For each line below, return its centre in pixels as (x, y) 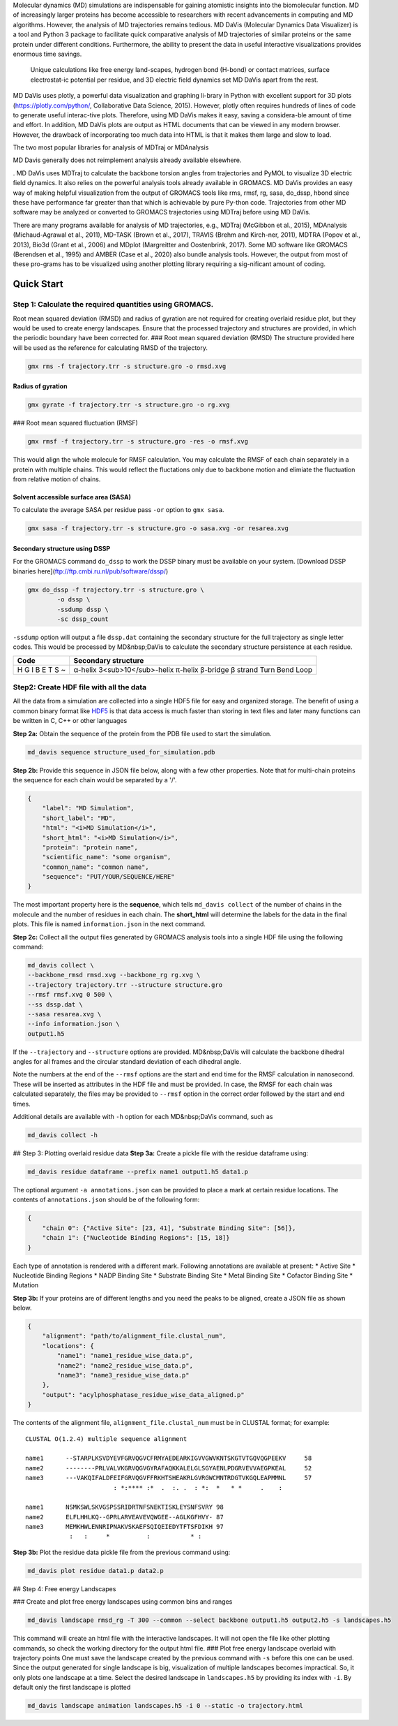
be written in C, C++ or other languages (70, 721)
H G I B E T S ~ (41, 669)
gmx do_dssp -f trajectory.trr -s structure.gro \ (116, 590)
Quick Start (38, 284)
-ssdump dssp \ (83, 609)
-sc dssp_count (83, 619)
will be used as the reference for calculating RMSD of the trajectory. (110, 348)
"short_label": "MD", (79, 818)
